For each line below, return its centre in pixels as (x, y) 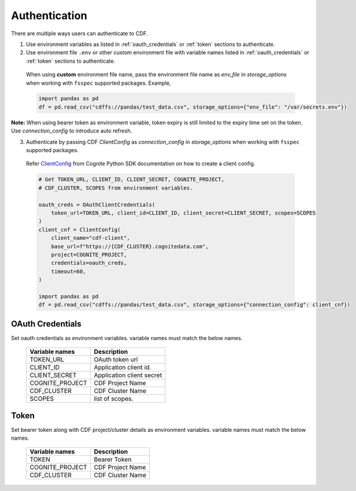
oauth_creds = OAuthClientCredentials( (97, 205)
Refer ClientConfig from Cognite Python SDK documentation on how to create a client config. (141, 163)
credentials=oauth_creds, (89, 263)
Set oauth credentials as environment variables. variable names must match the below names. (127, 338)
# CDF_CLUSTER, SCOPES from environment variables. (116, 188)
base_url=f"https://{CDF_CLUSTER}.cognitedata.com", (130, 246)
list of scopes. (113, 399)
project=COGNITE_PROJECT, (89, 254)
